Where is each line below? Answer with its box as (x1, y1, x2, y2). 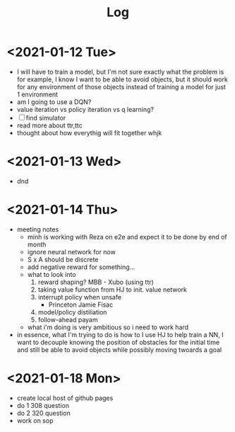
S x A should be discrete (27, 255, 99, 263)
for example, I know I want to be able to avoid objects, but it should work (16, 75, 229, 84)
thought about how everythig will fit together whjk (16, 128, 162, 137)
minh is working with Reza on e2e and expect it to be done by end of (27, 232, 227, 241)
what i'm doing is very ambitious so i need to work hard (27, 323, 188, 331)
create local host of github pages (16, 394, 114, 402)
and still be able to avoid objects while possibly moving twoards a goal (16, 345, 222, 354)
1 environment (16, 90, 58, 98)
